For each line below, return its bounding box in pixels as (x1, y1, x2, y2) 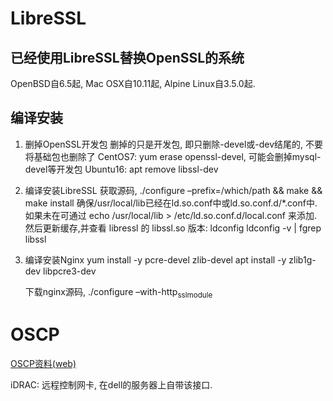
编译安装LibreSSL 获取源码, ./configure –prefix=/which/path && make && (24, 184, 323, 196)
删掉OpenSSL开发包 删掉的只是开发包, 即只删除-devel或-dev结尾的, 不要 (24, 138, 324, 150)
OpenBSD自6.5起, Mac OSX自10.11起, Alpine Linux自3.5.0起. (10, 78, 256, 89)
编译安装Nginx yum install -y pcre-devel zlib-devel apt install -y (24, 253, 287, 266)
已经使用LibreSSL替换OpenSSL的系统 (10, 49, 245, 66)
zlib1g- (288, 253, 317, 266)
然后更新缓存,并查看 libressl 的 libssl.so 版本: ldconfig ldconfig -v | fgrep (24, 222, 322, 234)
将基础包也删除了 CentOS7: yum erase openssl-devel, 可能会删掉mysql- (24, 150, 322, 162)
